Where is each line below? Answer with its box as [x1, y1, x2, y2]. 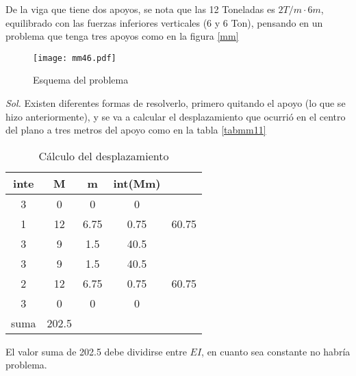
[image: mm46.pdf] [33, 53, 116, 63]
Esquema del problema [33, 73, 129, 87]
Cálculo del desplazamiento [38, 147, 169, 164]
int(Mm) [113, 175, 161, 191]
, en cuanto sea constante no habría [201, 344, 351, 358]
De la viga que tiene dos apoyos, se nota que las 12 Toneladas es [5, 2, 275, 16]
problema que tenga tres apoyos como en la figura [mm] [5, 29, 239, 43]
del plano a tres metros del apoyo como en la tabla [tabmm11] [5, 123, 266, 137]
